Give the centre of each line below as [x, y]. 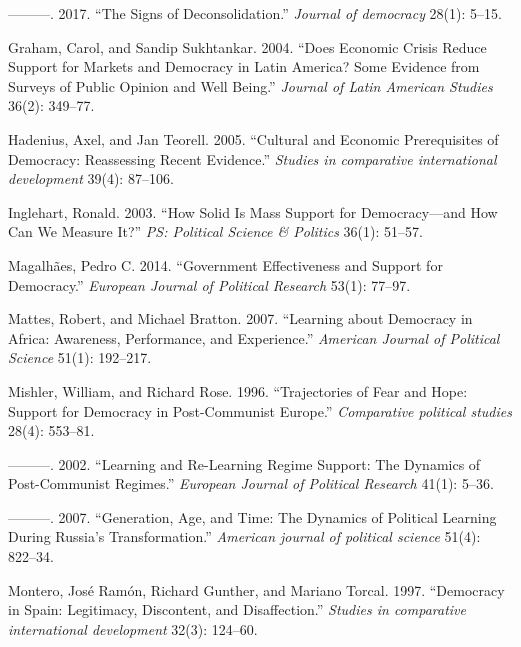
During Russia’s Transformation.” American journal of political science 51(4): [244, 536]
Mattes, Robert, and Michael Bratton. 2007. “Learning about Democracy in [240, 318]
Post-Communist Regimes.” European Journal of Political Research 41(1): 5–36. [251, 483]
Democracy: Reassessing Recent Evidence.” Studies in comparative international [252, 158]
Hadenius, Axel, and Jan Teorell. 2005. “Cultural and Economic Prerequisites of [253, 138]
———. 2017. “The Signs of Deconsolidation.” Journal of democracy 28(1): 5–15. [255, 13]
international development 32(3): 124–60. [133, 628]
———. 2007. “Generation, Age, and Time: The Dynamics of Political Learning [252, 516]
